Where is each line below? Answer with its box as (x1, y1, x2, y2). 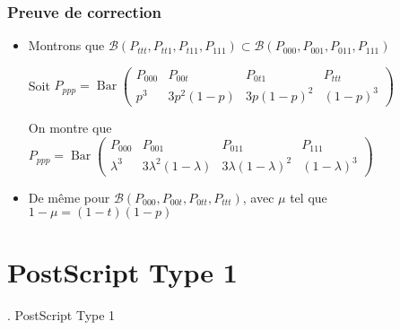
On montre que (28, 117, 112, 136)
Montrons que (28, 36, 105, 55)
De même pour (28, 187, 110, 206)
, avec (242, 187, 274, 206)
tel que (290, 187, 327, 206)
